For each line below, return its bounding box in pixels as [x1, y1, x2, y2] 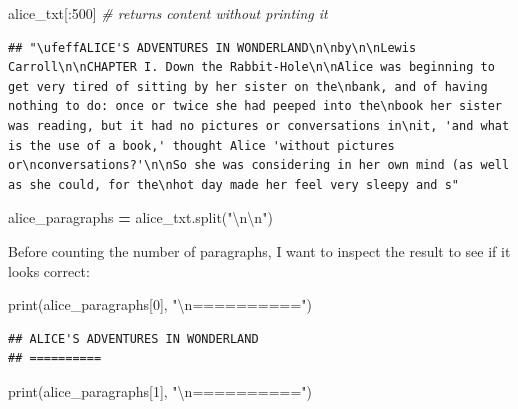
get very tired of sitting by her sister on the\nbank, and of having [8, 79, 488, 94]
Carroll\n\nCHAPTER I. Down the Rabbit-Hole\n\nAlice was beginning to [8, 60, 495, 75]
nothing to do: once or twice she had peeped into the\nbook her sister [8, 99, 502, 114]
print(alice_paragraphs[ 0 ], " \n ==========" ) [8, 294, 313, 315]
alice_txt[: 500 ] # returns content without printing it [8, 3, 328, 23]
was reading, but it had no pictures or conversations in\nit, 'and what [8, 118, 510, 133]
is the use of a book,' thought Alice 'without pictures [8, 138, 395, 153]
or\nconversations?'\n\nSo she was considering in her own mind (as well [8, 158, 510, 173]
